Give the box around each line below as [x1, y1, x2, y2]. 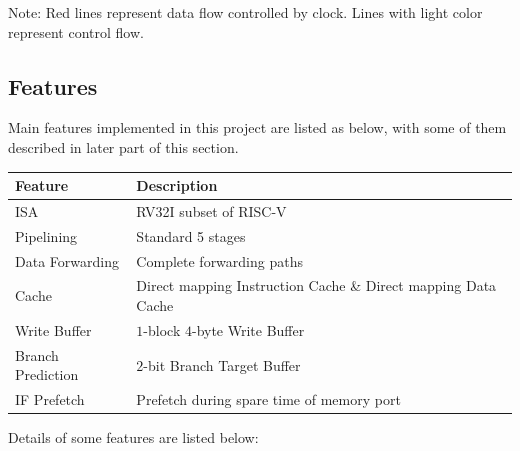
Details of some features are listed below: [8, 427, 259, 448]
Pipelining [15, 225, 78, 246]
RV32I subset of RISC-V [136, 200, 287, 221]
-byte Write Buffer [191, 319, 305, 340]
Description [136, 175, 218, 196]
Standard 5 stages [136, 225, 246, 246]
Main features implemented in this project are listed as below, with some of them [8, 117, 507, 138]
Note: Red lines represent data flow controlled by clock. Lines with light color [8, 2, 483, 22]
